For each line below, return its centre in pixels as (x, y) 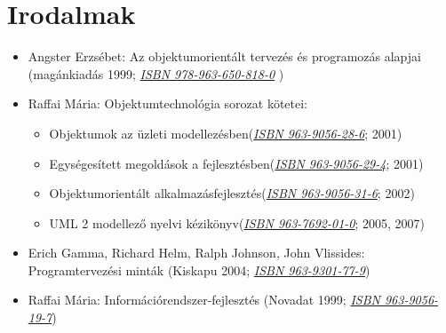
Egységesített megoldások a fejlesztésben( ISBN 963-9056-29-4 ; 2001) (236, 163)
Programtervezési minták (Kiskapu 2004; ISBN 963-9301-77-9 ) (199, 270)
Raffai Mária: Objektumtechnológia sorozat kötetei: (167, 103)
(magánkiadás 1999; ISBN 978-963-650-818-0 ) (156, 73)
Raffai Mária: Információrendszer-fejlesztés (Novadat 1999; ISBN (204, 300)
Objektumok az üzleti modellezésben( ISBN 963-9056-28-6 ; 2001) (226, 133)
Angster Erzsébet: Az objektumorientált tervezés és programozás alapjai (224, 56)
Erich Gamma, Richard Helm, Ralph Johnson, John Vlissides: (196, 253)
